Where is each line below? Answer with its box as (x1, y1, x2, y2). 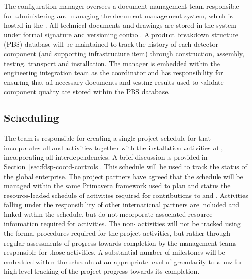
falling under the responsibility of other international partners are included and (4, 199, 240, 210)
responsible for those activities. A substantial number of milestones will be (4, 247, 225, 257)
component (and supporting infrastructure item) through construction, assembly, (4, 48, 244, 58)
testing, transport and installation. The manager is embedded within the (4, 58, 220, 68)
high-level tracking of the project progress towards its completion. (4, 266, 200, 276)
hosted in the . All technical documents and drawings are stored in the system (4, 20, 236, 30)
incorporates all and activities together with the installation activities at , (4, 142, 223, 152)
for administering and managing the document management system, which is (4, 10, 233, 20)
